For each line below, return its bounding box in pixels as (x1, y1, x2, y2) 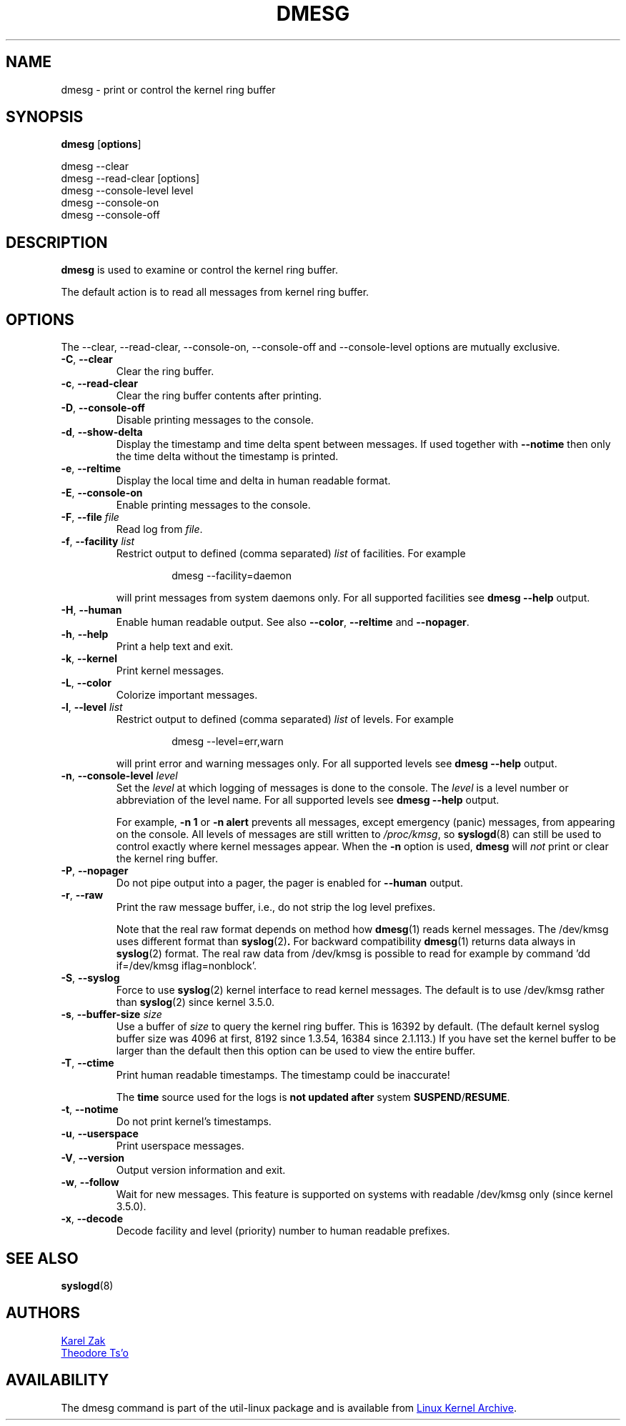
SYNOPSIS (6, 108, 84, 126)
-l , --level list (61, 701, 123, 714)
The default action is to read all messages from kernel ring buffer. (61, 286, 369, 299)
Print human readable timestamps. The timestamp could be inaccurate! (116, 1069, 450, 1082)
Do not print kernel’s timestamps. (116, 1115, 272, 1128)
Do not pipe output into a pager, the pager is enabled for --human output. (116, 877, 463, 889)
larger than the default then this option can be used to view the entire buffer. (116, 1044, 476, 1057)
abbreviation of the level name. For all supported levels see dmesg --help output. (116, 794, 500, 807)
